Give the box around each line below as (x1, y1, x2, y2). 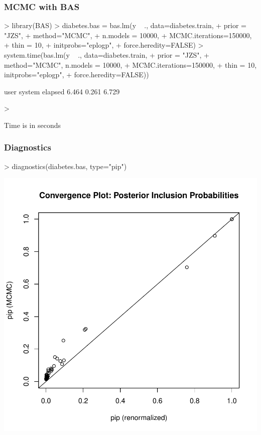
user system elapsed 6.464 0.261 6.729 (4, 86, 120, 96)
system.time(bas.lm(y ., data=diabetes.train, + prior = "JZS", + (4, 50, 209, 60)
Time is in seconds (4, 119, 61, 130)
